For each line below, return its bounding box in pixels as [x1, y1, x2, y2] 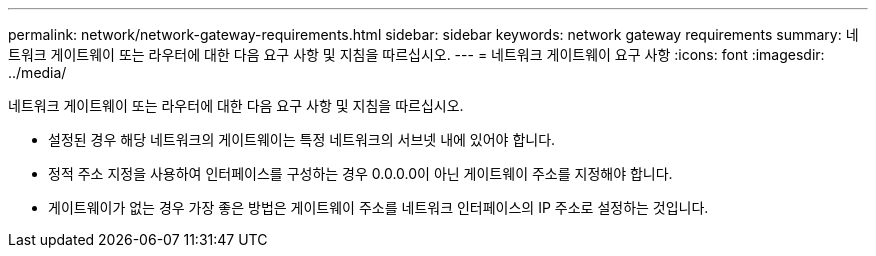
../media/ [8, 64, 67, 81]
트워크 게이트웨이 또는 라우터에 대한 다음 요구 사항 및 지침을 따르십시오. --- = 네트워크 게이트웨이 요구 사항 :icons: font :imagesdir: [8, 46, 825, 63]
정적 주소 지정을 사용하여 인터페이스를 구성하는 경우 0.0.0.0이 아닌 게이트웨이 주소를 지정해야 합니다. [48, 165, 673, 182]
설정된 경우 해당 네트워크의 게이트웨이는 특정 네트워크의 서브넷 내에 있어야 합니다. [48, 131, 556, 148]
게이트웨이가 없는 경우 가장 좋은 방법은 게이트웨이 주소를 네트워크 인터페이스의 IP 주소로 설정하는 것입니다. [48, 199, 709, 216]
